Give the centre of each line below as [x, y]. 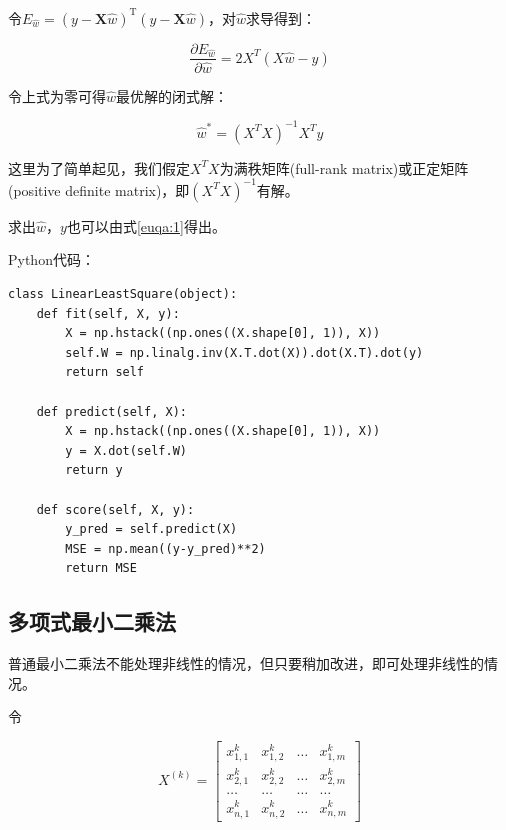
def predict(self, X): [111, 411]
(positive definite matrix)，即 [99, 189]
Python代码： [51, 259]
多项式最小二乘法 [92, 621]
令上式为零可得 [57, 95]
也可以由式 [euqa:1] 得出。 [146, 225]
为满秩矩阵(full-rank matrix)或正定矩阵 [344, 167]
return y [94, 470]
